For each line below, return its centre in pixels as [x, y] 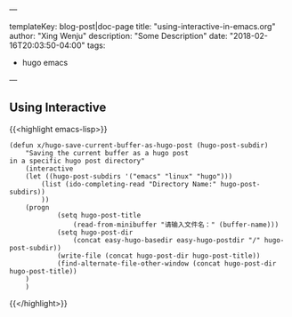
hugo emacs [45, 63]
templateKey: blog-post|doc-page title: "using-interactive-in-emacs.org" [142, 26]
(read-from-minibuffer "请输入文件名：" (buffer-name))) [176, 225]
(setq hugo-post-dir [95, 232]
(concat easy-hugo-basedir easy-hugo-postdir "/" [166, 240]
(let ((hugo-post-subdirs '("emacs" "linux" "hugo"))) [129, 176]
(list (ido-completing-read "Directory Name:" [129, 184]
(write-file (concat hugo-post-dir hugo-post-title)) [158, 256]
